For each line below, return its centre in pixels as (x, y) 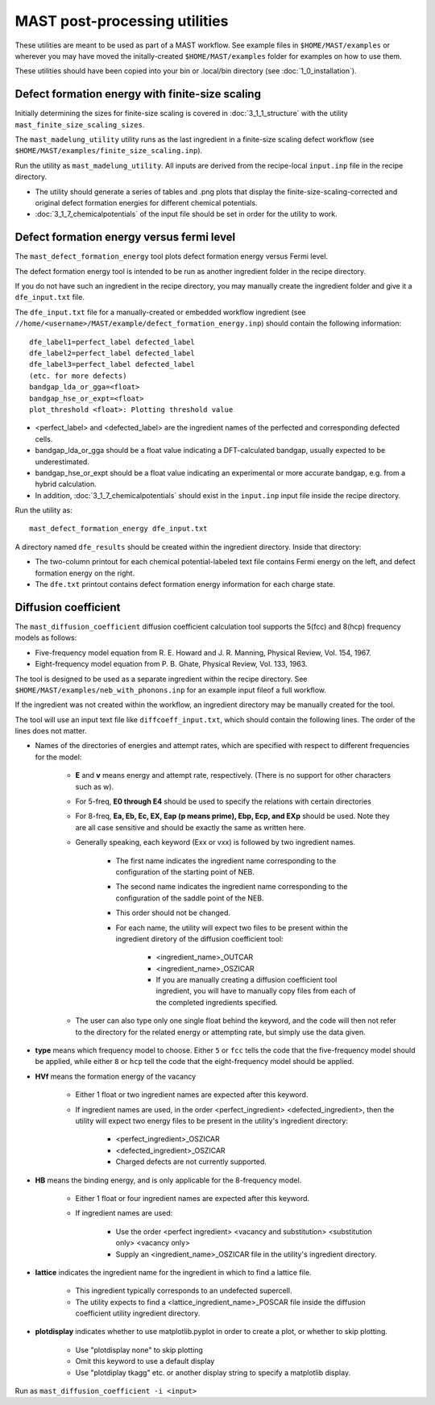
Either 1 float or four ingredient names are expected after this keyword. (193, 1198)
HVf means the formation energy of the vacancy (116, 1076)
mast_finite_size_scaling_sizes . (80, 124)
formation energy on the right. (85, 573)
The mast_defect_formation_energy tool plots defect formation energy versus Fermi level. (172, 256)
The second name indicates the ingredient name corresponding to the (232, 887)
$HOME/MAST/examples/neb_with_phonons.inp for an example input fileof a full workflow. (170, 690)
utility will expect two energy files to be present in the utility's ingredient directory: (211, 1121)
